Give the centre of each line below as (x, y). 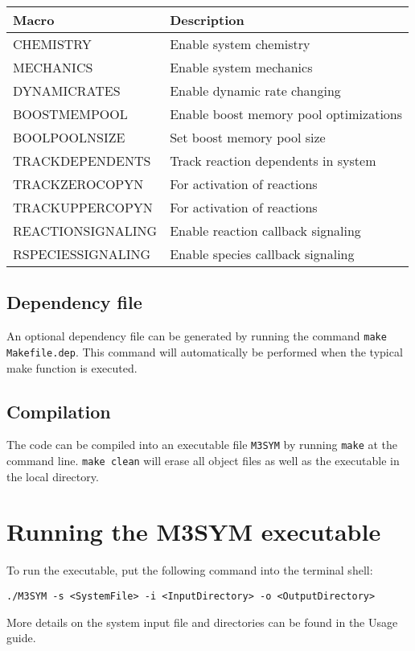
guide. (21, 638)
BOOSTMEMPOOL (70, 114)
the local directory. (53, 476)
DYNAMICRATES (67, 91)
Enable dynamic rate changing (255, 91)
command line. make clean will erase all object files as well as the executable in (203, 460)
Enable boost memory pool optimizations (286, 114)
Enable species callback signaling (262, 254)
